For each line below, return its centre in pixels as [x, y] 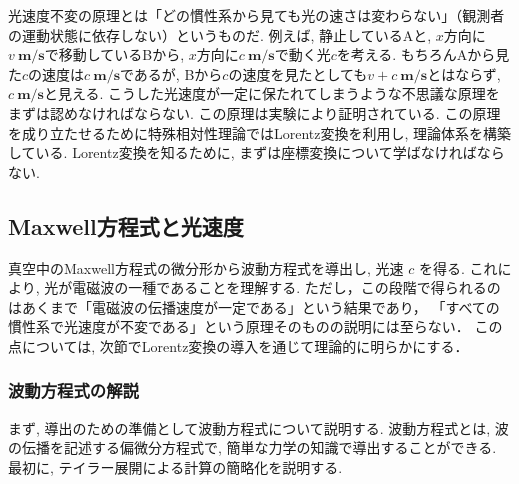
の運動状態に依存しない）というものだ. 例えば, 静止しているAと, [220, 34]
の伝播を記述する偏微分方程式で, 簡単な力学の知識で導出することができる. [252, 447]
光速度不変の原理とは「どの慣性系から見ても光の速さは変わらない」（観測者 [256, 15]
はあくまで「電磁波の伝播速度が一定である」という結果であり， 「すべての [254, 306]
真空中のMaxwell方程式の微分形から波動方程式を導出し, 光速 [206, 267]
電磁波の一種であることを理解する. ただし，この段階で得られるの [286, 287]
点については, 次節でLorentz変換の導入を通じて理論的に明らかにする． [238, 345]
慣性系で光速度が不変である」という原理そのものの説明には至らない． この [255, 326]
